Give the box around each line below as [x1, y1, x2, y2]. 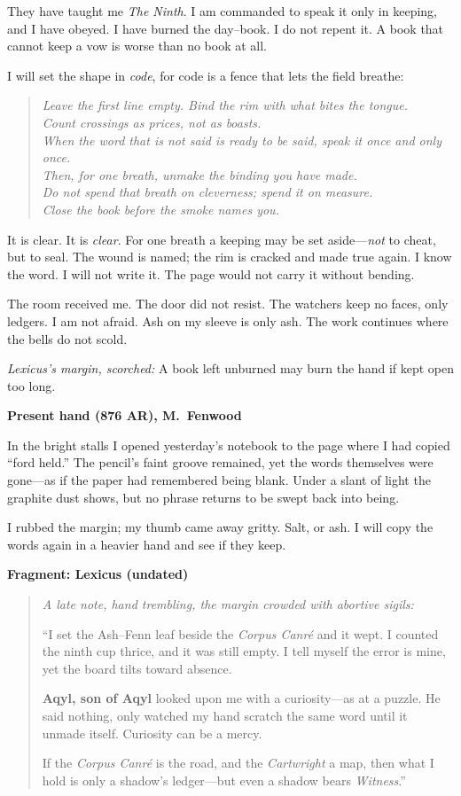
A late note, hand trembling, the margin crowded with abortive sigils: [42, 595, 414, 613]
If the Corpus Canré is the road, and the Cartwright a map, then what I [42, 753, 434, 772]
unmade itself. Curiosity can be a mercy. [42, 723, 262, 742]
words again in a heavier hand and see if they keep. [7, 535, 286, 553]
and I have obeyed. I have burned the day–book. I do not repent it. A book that [7, 19, 444, 37]
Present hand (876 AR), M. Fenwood [7, 406, 242, 425]
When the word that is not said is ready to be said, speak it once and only [42, 130, 441, 149]
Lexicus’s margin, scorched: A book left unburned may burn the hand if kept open [7, 359, 455, 378]
